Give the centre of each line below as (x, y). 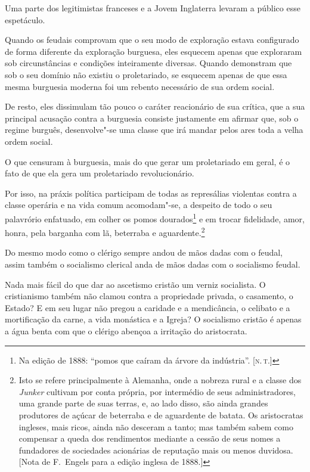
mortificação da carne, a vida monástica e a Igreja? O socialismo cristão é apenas (153, 319)
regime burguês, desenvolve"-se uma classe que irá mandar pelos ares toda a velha (154, 130)
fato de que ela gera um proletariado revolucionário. (100, 173)
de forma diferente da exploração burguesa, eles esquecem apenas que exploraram (154, 51)
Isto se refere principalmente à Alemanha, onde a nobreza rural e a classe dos (160, 380)
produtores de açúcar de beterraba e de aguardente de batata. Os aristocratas (161, 414)
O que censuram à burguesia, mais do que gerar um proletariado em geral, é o (148, 161)
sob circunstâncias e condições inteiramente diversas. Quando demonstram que (148, 63)
